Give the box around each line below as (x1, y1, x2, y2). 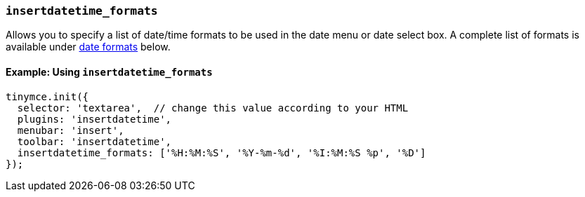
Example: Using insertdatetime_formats (6, 65, 213, 78)
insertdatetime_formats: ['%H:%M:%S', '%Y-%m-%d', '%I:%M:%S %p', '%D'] (17, 147, 426, 158)
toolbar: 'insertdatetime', (17, 135, 172, 147)
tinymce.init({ (6, 90, 89, 102)
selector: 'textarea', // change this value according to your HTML (17, 102, 409, 114)
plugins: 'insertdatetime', (17, 113, 172, 125)
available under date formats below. (6, 41, 171, 53)
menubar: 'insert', (17, 124, 124, 136)
